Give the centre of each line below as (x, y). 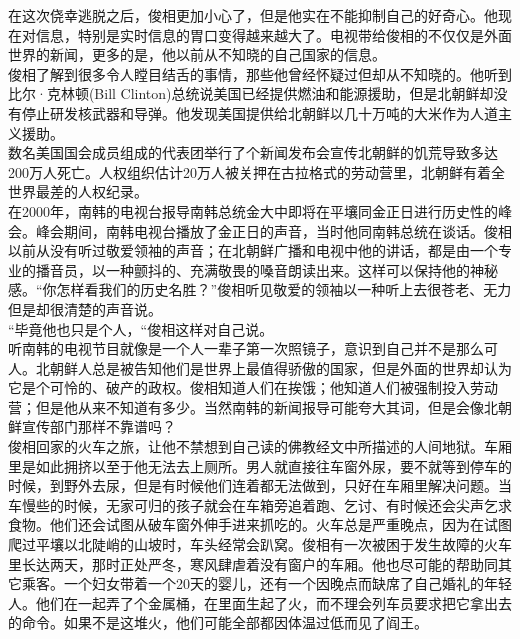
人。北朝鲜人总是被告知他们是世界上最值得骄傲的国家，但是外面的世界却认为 (260, 367)
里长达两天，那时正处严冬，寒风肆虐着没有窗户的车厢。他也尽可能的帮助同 (253, 563)
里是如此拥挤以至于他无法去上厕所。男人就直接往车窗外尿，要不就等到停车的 (260, 465)
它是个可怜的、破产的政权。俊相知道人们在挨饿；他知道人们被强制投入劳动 (253, 387)
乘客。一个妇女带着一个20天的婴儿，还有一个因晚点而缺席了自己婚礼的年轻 (266, 583)
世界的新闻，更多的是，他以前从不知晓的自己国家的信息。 (197, 54)
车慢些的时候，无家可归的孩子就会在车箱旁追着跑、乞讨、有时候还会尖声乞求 (260, 504)
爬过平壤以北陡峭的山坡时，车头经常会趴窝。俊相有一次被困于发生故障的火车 (260, 544)
